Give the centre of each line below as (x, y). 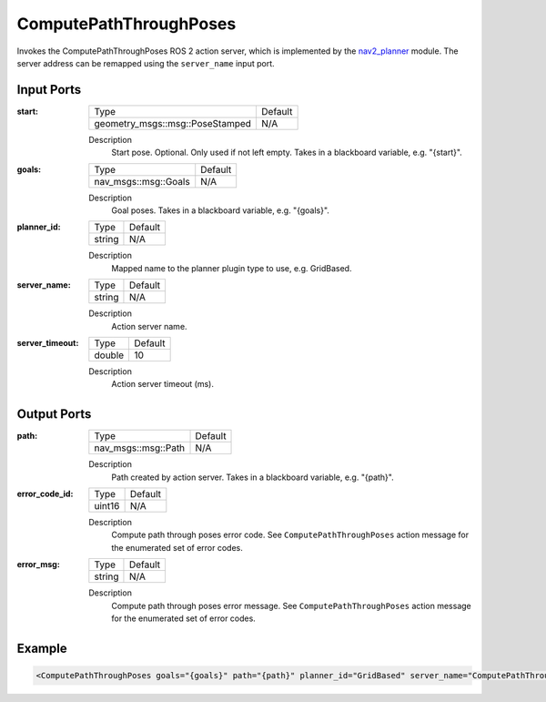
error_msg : (39, 565)
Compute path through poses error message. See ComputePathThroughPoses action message (292, 605)
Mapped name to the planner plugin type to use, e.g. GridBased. (232, 268)
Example (42, 648)
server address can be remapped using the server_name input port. (146, 63)
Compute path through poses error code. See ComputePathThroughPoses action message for (290, 535)
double (109, 355)
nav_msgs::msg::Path (140, 448)
